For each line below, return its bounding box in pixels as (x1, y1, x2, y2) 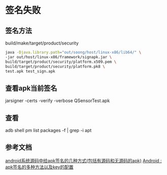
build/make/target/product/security (5, 40, 79, 46)
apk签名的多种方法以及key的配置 (5, 164, 74, 170)
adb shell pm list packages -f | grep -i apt (5, 127, 92, 133)
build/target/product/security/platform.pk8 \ (5, 64, 105, 69)
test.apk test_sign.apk (5, 69, 56, 74)
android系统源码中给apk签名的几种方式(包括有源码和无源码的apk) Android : (5, 157, 162, 163)
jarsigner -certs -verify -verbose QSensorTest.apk (5, 98, 110, 104)
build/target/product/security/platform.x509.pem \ (5, 59, 116, 64)
